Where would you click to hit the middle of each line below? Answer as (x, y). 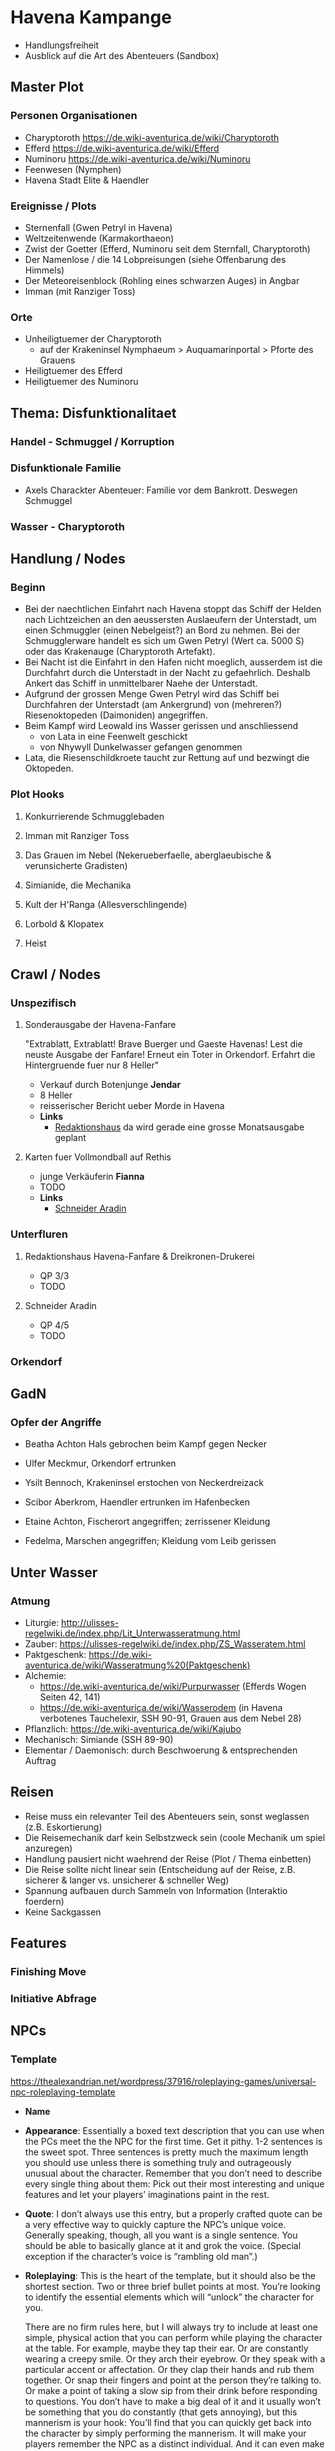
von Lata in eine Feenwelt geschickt (113, 737)
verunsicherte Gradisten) (76, 865)
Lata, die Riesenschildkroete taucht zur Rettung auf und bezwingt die (167, 758)
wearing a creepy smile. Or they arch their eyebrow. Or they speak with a (175, 2358)
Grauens (57, 360)
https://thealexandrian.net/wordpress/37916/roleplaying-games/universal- (163, 2081)
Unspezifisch (43, 1003)
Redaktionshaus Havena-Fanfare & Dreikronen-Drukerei (139, 1256)
